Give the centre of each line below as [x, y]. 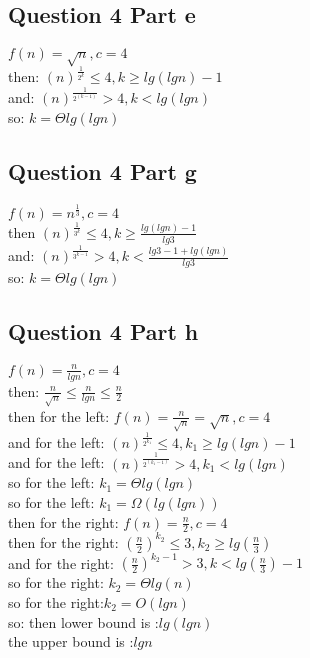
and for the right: [61, 562]
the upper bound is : [71, 641]
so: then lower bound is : [83, 621]
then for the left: [59, 415]
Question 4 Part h [103, 330]
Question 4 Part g [102, 170]
